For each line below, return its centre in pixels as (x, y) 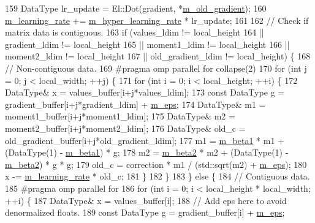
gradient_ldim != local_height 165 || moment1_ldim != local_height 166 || (147, 44)
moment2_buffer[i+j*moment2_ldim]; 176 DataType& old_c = (125, 128)
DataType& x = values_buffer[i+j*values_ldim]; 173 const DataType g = (145, 92)
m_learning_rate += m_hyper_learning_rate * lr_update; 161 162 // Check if (157, 20)
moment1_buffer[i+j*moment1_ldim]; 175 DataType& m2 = (120, 116)
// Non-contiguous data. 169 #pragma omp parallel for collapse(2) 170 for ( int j (156, 68)
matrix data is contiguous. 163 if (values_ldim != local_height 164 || (135, 32)
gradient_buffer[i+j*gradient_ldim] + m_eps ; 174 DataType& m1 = (135, 104)
